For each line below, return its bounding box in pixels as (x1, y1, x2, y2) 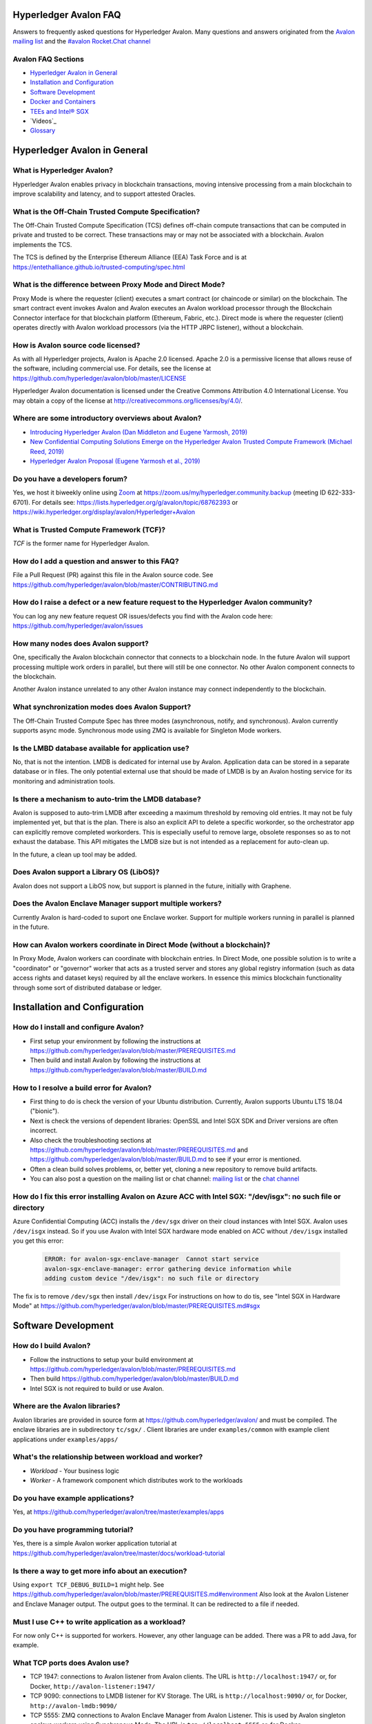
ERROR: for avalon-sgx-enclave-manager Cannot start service (44, 1255, 259, 1263)
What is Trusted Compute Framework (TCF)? (12, 525, 166, 534)
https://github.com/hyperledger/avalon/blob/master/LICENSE (12, 374, 187, 382)
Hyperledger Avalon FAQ (12, 9, 121, 21)
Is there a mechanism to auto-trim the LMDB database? (12, 794, 201, 803)
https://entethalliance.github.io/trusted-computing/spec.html (12, 263, 185, 271)
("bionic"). (30, 1107, 60, 1115)
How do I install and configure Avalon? (12, 1023, 144, 1032)
